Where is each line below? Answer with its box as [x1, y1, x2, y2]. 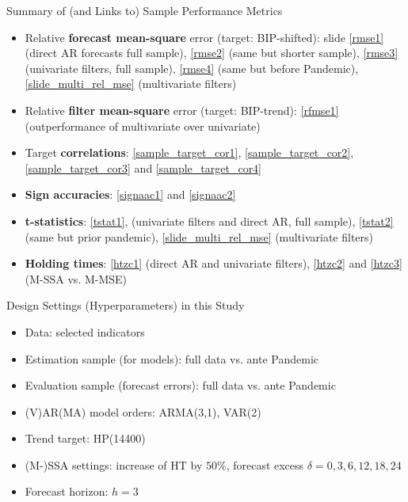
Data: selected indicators [25, 323, 145, 340]
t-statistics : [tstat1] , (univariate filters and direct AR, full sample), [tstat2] [25, 212, 394, 229]
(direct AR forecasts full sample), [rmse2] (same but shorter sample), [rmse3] [25, 44, 398, 61]
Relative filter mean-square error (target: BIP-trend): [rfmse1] [25, 101, 339, 118]
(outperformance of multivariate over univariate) [25, 117, 261, 134]
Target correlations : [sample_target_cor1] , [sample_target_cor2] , [25, 144, 354, 161]
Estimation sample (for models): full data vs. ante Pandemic [25, 350, 318, 367]
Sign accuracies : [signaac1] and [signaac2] [25, 186, 236, 203]
